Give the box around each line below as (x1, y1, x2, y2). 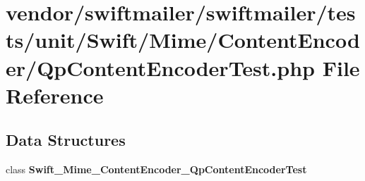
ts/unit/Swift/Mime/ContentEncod (6, 25, 360, 54)
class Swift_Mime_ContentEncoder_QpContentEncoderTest (6, 162, 307, 177)
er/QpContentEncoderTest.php (6, 53, 315, 82)
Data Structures (6, 129, 126, 151)
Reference (6, 80, 104, 109)
